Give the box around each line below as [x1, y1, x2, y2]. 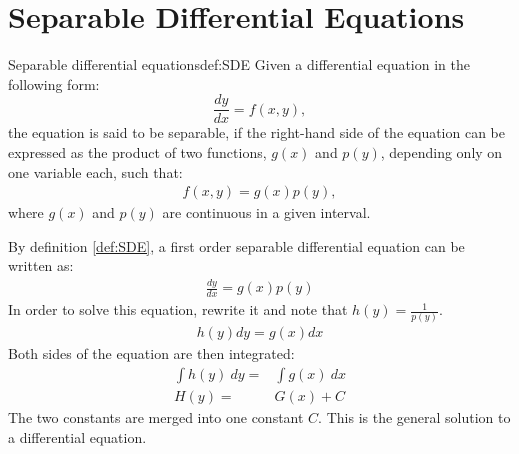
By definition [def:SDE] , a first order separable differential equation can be [8, 235, 465, 256]
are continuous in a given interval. [162, 202, 371, 223]
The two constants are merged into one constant [8, 407, 304, 428]
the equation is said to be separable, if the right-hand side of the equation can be [8, 122, 506, 143]
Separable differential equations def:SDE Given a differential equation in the [8, 54, 470, 75]
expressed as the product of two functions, [8, 141, 267, 162]
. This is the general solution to [318, 407, 511, 428]
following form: [8, 73, 100, 94]
